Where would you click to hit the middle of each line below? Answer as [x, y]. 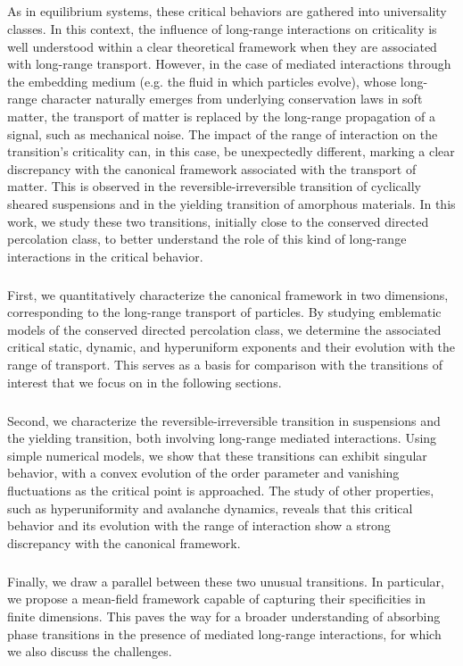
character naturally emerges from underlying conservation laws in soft [232, 99]
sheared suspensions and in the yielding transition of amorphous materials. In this [231, 203]
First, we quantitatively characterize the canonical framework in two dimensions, [228, 294]
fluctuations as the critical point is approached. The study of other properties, [221, 490]
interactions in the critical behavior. [105, 256]
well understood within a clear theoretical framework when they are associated [222, 46]
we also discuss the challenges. [90, 651]
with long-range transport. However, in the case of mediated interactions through [229, 64]
